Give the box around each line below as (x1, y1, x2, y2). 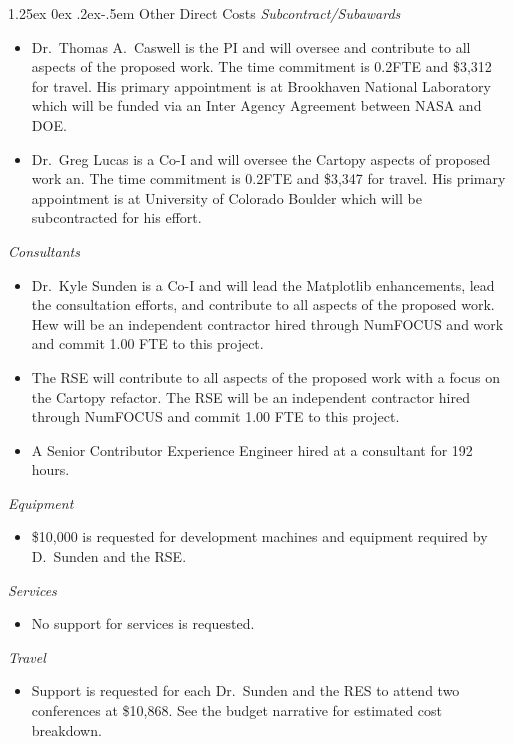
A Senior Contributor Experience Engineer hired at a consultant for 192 (31, 439, 473, 460)
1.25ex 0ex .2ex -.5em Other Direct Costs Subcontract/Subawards (8, 3, 401, 23)
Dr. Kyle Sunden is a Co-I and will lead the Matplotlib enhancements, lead (31, 274, 495, 295)
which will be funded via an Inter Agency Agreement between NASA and (31, 95, 482, 116)
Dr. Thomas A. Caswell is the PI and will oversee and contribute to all (31, 36, 471, 57)
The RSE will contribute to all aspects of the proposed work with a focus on (31, 366, 501, 387)
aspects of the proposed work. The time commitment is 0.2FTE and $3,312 (31, 56, 492, 77)
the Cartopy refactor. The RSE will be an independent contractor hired (31, 386, 470, 407)
